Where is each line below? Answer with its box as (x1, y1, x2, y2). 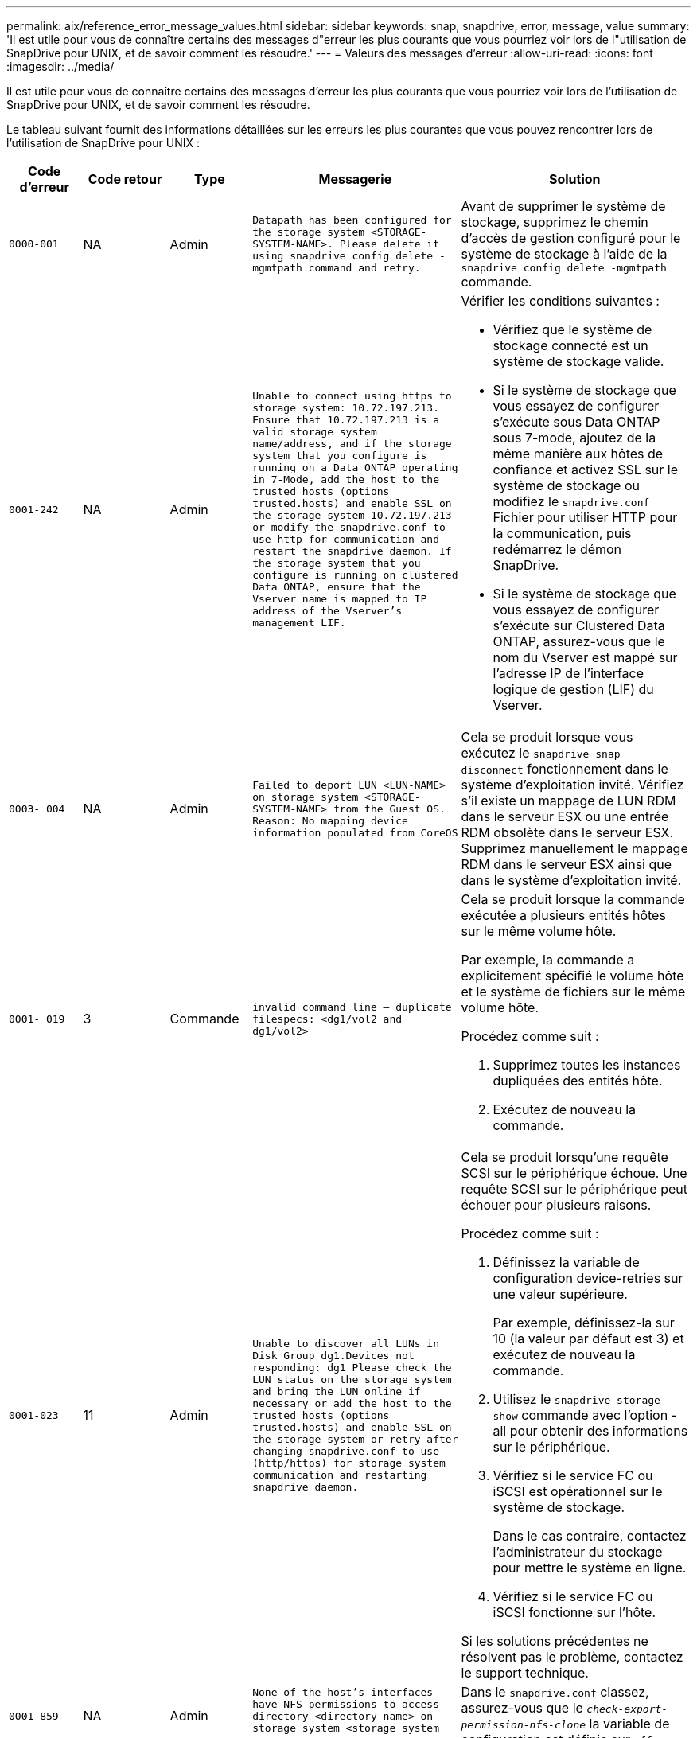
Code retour (88, 171, 162, 187)
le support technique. (461, 1665, 589, 1681)
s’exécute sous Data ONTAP (493, 414, 660, 430)
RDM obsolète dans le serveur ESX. (461, 824, 674, 840)
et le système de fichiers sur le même (461, 984, 686, 1000)
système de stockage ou (493, 477, 640, 493)
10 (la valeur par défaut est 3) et (493, 1331, 684, 1346)
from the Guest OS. (333, 802, 446, 815)
